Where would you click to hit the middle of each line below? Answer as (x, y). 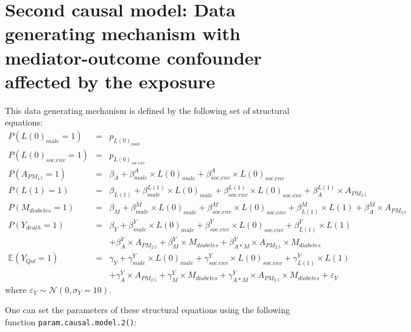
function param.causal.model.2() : (71, 322)
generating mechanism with (123, 33)
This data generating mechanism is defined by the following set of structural (147, 110)
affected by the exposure (110, 81)
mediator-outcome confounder (133, 57)
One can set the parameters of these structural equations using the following (148, 310)
